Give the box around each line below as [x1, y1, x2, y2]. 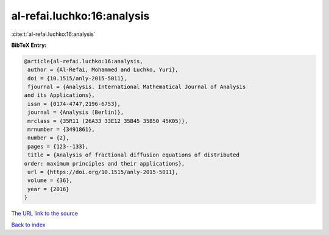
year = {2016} [27, 186, 69, 192]
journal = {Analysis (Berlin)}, [27, 109, 124, 116]
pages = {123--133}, [27, 143, 89, 150]
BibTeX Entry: [11, 41, 47, 49]
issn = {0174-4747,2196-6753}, [27, 100, 121, 107]
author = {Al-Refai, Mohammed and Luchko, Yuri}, [27, 66, 179, 73]
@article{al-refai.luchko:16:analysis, [24, 58, 143, 65]
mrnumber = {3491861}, [27, 126, 96, 133]
